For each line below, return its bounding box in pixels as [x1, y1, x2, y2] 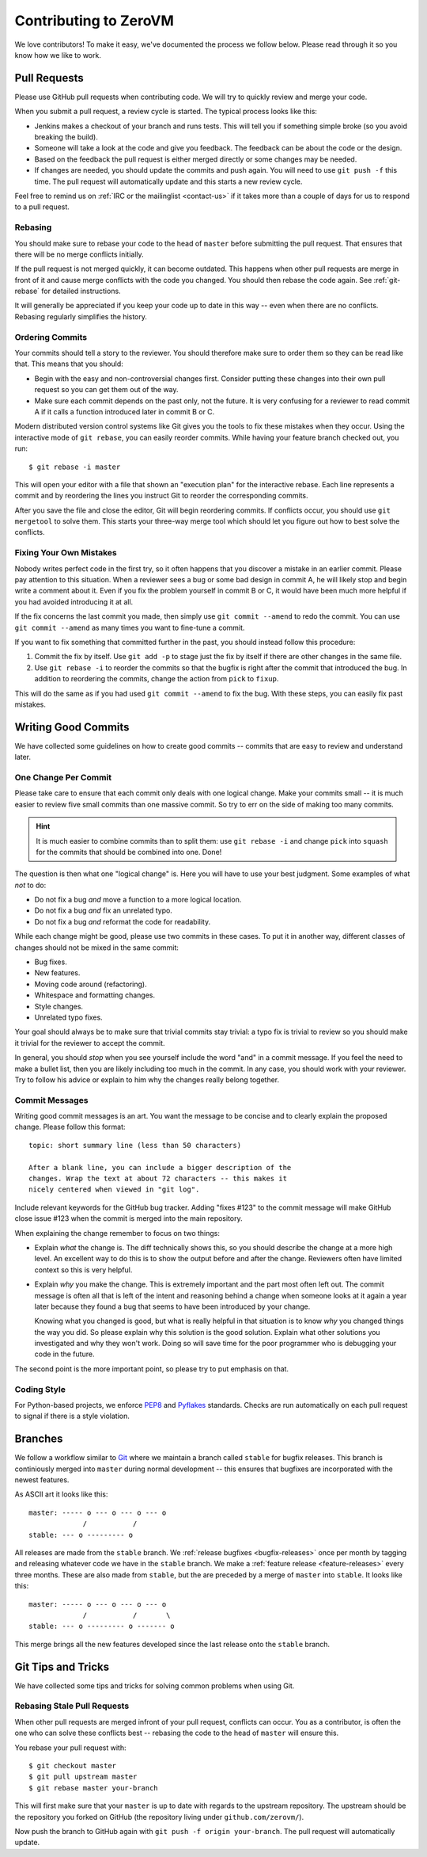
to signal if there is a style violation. [14, 1411, 130, 1421]
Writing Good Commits [14, 720, 130, 734]
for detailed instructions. [40, 286, 122, 296]
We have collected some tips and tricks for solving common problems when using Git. [14, 1680, 295, 1691]
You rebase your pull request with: [14, 1743, 127, 1752]
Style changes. [34, 1001, 83, 1011]
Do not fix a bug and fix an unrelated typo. [34, 906, 173, 915]
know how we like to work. [14, 50, 102, 59]
